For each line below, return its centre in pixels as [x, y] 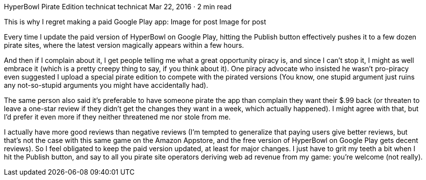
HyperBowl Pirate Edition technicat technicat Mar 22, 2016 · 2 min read [118, 7]
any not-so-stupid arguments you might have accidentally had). [106, 85]
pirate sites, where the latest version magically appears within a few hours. [124, 45]
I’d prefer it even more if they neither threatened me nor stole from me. [117, 117]
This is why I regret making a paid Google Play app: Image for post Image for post [135, 22]
